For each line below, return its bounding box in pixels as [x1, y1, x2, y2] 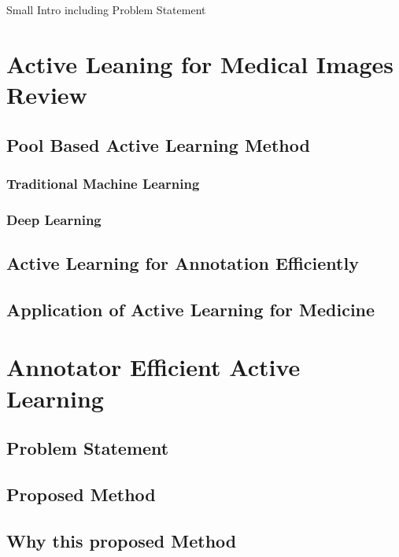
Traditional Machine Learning [6, 173, 200, 193]
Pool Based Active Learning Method [6, 132, 310, 157]
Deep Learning [6, 209, 102, 229]
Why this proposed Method [6, 528, 237, 552]
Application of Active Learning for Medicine [6, 297, 375, 321]
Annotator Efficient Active [6, 351, 301, 383]
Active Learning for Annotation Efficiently [6, 251, 359, 275]
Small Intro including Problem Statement [6, 2, 206, 17]
